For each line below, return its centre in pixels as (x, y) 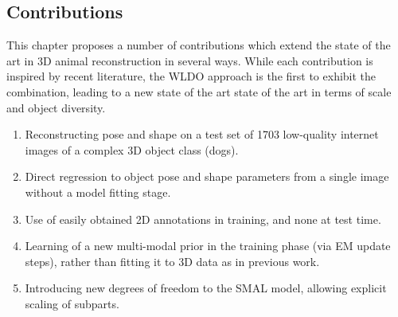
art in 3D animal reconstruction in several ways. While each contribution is (190, 60)
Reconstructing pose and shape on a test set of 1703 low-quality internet (202, 134)
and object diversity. (56, 107)
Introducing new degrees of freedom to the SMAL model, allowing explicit (206, 288)
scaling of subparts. (72, 303)
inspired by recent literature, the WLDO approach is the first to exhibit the (191, 76)
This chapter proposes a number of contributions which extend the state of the (199, 45)
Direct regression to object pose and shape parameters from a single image (207, 176)
